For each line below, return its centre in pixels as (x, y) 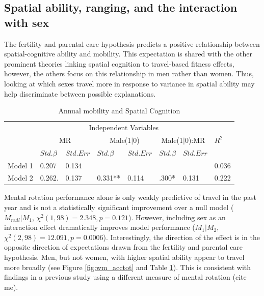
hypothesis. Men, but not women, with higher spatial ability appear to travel (124, 257)
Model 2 (20, 178)
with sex (27, 22)
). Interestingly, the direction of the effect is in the (182, 237)
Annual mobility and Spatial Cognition (119, 111)
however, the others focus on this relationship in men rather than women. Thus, (129, 73)
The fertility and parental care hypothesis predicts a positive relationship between (132, 43)
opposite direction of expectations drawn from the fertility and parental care (123, 247)
